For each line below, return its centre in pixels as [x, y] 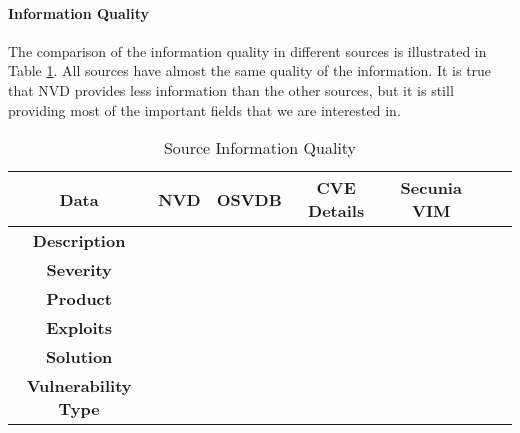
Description [79, 241]
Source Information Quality [260, 148]
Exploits [79, 328]
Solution [79, 357]
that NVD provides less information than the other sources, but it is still [231, 89]
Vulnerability [79, 386]
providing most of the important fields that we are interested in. [204, 109]
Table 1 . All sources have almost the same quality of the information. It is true [250, 70]
